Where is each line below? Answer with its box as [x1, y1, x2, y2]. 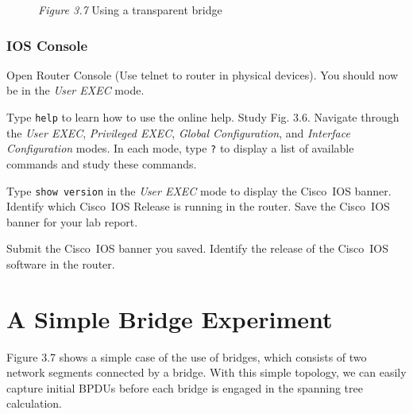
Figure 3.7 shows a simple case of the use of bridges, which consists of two [6, 348, 367, 365]
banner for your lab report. [6, 213, 138, 230]
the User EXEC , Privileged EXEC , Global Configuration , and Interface [6, 124, 350, 141]
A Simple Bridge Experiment [6, 302, 333, 335]
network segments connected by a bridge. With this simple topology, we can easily [6, 364, 407, 381]
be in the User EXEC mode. [6, 82, 145, 99]
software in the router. [6, 255, 115, 272]
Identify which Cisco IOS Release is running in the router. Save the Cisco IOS [6, 198, 390, 215]
